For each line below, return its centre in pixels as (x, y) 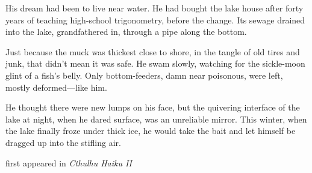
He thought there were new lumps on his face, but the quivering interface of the (153, 107)
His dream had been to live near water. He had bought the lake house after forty (154, 8)
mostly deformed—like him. (56, 87)
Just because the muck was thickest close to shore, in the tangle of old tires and (153, 51)
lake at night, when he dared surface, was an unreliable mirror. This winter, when (156, 119)
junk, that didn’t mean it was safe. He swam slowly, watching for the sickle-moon (155, 63)
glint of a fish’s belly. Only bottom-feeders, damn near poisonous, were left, (144, 75)
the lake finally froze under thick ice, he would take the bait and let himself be (151, 131)
